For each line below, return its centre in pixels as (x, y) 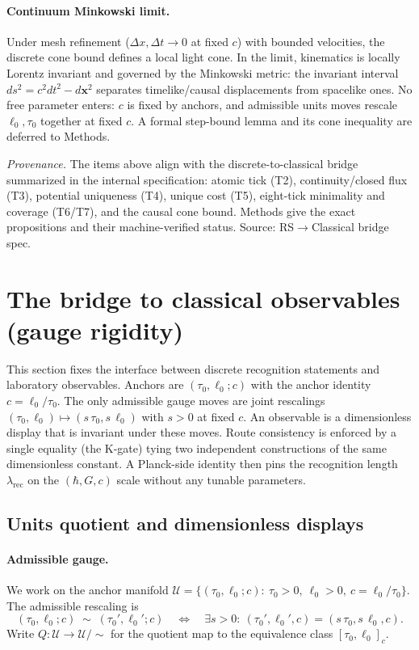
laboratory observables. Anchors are (95, 384)
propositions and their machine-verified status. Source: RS (151, 227)
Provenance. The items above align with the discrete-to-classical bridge (182, 163)
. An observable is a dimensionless (327, 416)
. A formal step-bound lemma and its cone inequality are (272, 120)
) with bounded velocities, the (311, 41)
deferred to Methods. (59, 136)
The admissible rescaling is (73, 605)
